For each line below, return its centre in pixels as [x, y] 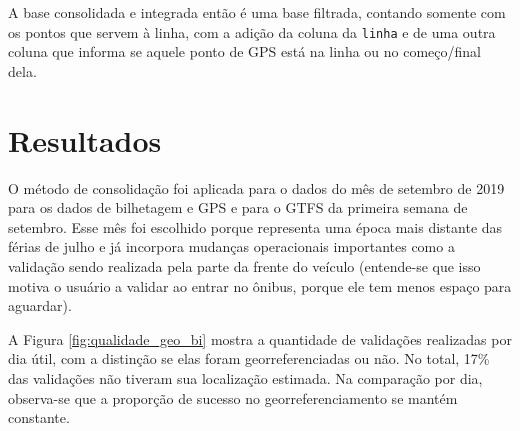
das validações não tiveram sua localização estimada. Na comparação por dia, [245, 377]
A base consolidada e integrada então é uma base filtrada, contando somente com [257, 12]
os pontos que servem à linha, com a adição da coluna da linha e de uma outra [252, 31]
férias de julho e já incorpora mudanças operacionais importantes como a [231, 246]
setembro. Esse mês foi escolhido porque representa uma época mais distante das [255, 226]
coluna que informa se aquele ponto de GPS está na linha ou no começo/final [244, 51]
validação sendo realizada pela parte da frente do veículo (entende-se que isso [244, 265]
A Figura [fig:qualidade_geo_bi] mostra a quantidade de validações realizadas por [260, 338]
